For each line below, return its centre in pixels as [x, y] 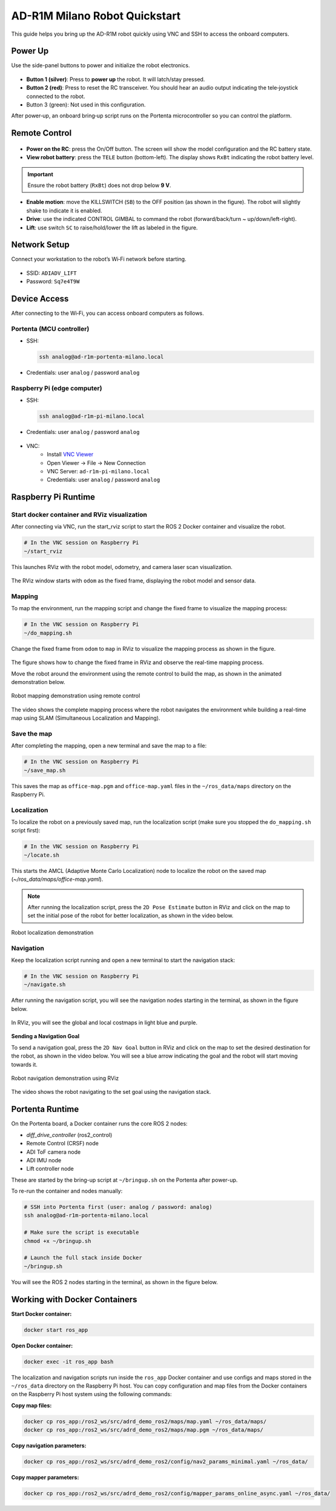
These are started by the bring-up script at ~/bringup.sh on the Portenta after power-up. [124, 1180]
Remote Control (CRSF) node [63, 1144]
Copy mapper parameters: [45, 1478]
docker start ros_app [56, 1330]
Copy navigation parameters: [49, 1446]
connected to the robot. [56, 96]
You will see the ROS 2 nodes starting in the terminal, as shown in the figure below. [114, 1282]
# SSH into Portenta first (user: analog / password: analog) [118, 1207]
